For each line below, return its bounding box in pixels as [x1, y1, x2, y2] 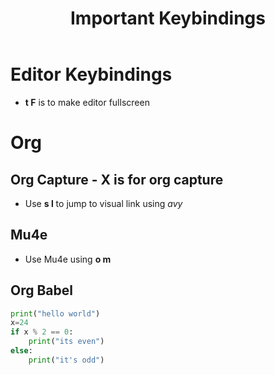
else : [10, 346, 33, 356]
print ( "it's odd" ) [28, 355, 105, 365]
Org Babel [10, 282, 73, 299]
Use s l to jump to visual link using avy [24, 197, 183, 209]
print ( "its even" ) [28, 337, 105, 347]
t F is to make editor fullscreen [24, 96, 150, 108]
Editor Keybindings [10, 63, 173, 86]
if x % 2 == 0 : [10, 327, 74, 337]
